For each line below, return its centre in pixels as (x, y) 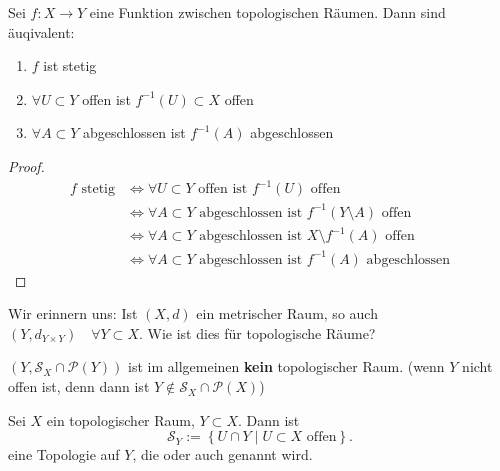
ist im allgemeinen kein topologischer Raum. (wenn (286, 366)
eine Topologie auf (64, 454)
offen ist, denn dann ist (79, 386)
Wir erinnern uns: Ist (73, 313)
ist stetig (70, 65)
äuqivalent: (41, 31)
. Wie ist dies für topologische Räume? (257, 332)
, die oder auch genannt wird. (222, 454)
